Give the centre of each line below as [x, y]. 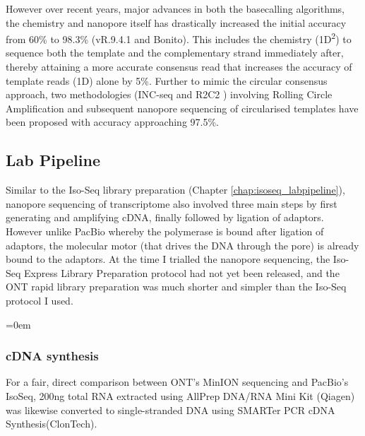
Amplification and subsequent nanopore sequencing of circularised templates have [182, 108]
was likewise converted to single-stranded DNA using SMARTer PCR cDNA [170, 410]
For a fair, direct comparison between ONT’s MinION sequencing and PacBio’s [177, 382]
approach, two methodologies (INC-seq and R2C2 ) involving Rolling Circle [169, 94]
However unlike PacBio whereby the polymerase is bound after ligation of [165, 231]
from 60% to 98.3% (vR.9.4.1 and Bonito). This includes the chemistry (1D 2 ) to [179, 38]
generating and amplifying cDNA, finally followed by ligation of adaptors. [165, 217]
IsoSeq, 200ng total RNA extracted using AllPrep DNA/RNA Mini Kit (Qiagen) [180, 395]
